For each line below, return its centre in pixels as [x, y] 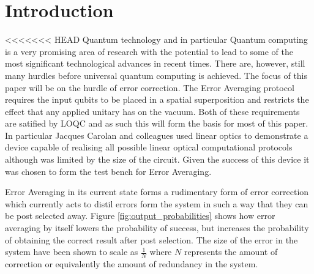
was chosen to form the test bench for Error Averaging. [108, 171]
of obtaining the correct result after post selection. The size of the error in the [151, 239]
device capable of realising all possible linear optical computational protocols [149, 147]
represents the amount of [231, 252]
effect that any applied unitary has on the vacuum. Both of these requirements [152, 111]
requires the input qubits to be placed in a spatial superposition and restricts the [157, 99]
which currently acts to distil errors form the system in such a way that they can [157, 203]
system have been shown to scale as [72, 252]
